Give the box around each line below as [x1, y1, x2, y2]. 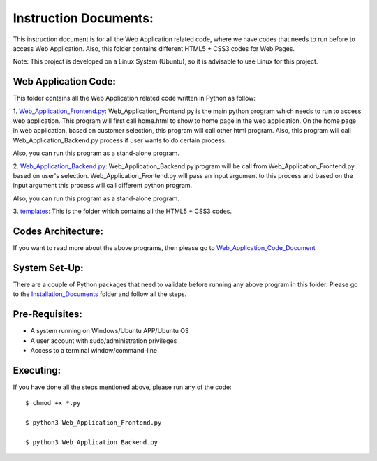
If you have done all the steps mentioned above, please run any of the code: [13, 383, 232, 391]
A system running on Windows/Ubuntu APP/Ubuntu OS [30, 327, 189, 335]
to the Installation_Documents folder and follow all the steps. [13, 290, 187, 298]
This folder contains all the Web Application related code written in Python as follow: [13, 94, 256, 103]
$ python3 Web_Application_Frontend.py [25, 419, 162, 427]
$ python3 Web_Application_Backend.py [25, 438, 158, 446]
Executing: [13, 364, 61, 376]
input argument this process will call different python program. [13, 182, 193, 190]
